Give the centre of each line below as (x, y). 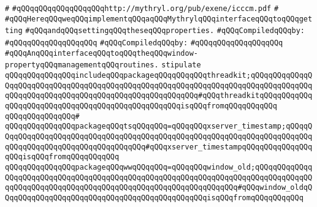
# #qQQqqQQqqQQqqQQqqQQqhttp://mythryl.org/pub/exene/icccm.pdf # (142, 9)
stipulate (181, 65)
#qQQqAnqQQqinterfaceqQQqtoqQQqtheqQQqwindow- (101, 53)
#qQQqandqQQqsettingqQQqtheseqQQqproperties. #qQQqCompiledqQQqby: (165, 31)
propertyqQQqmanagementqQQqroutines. (82, 65)
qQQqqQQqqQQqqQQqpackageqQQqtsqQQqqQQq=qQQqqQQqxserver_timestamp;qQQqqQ (159, 126)
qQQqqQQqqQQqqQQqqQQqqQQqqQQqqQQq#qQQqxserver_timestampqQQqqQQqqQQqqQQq (159, 147)
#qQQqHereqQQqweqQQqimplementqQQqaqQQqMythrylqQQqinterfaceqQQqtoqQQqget (159, 19)
